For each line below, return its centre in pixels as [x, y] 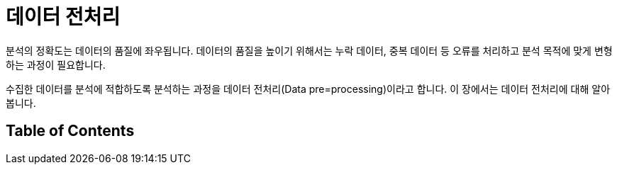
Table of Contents [70, 131]
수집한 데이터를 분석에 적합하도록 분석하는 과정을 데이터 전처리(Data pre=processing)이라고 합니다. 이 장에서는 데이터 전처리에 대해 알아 [308, 89]
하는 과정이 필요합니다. [56, 64]
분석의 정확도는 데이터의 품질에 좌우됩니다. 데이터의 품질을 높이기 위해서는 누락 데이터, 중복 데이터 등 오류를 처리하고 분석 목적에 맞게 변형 [309, 50]
